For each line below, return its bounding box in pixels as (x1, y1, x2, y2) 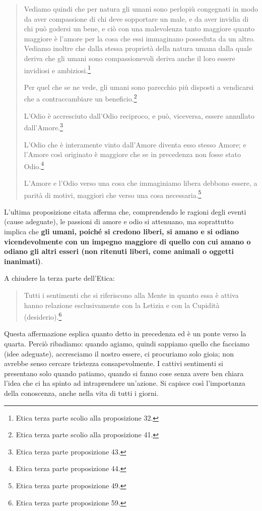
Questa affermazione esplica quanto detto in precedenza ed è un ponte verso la (4, 328, 246, 339)
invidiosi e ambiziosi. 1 (24, 63, 91, 75)
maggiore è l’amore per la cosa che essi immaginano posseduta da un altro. (24, 33, 255, 43)
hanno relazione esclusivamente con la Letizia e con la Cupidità (24, 299, 220, 310)
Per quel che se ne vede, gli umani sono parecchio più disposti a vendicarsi (24, 81, 254, 92)
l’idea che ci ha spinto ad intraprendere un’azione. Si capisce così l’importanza (4, 378, 245, 388)
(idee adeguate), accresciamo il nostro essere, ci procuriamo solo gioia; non (4, 348, 234, 359)
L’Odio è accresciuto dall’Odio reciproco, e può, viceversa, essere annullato (24, 110, 254, 121)
